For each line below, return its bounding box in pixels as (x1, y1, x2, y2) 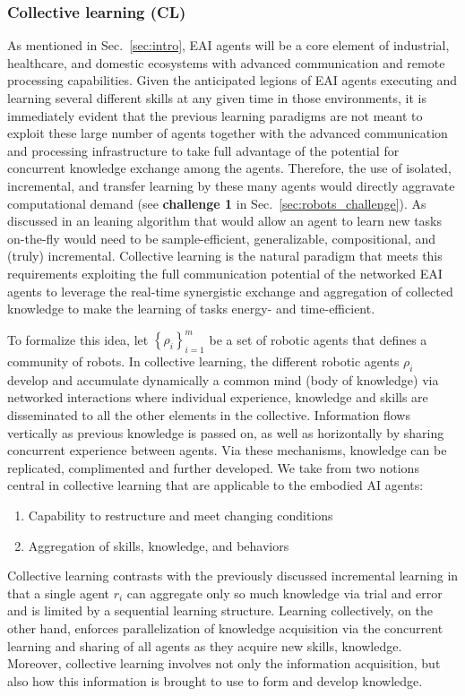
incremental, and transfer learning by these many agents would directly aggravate (7, 176, 455, 194)
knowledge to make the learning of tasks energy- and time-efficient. (7, 299, 375, 318)
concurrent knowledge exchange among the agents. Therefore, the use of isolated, (7, 159, 452, 177)
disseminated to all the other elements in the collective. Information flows (7, 406, 410, 424)
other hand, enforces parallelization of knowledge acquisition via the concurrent (7, 618, 443, 637)
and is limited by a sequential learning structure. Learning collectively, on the (7, 601, 434, 620)
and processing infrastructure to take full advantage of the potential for (7, 141, 400, 159)
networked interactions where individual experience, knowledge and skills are (7, 388, 428, 407)
